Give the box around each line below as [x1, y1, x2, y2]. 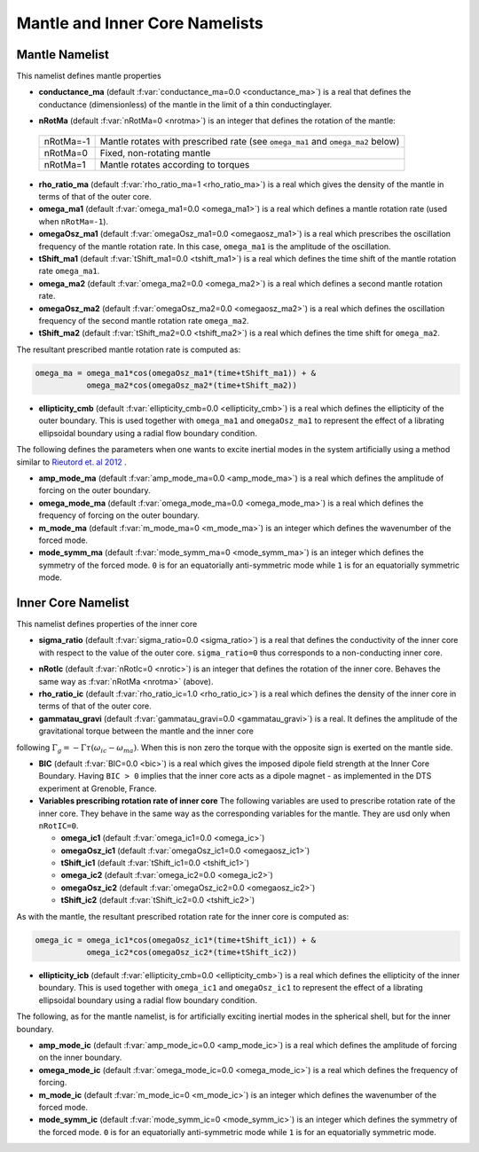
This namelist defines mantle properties [16, 71, 161, 82]
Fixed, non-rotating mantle [99, 146, 211, 159]
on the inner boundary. [38, 1052, 122, 1063]
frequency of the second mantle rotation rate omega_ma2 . [38, 315, 249, 325]
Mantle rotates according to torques [99, 158, 250, 170]
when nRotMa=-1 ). [38, 216, 109, 226]
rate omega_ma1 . [38, 266, 100, 277]
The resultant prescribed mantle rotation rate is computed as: [16, 344, 241, 355]
